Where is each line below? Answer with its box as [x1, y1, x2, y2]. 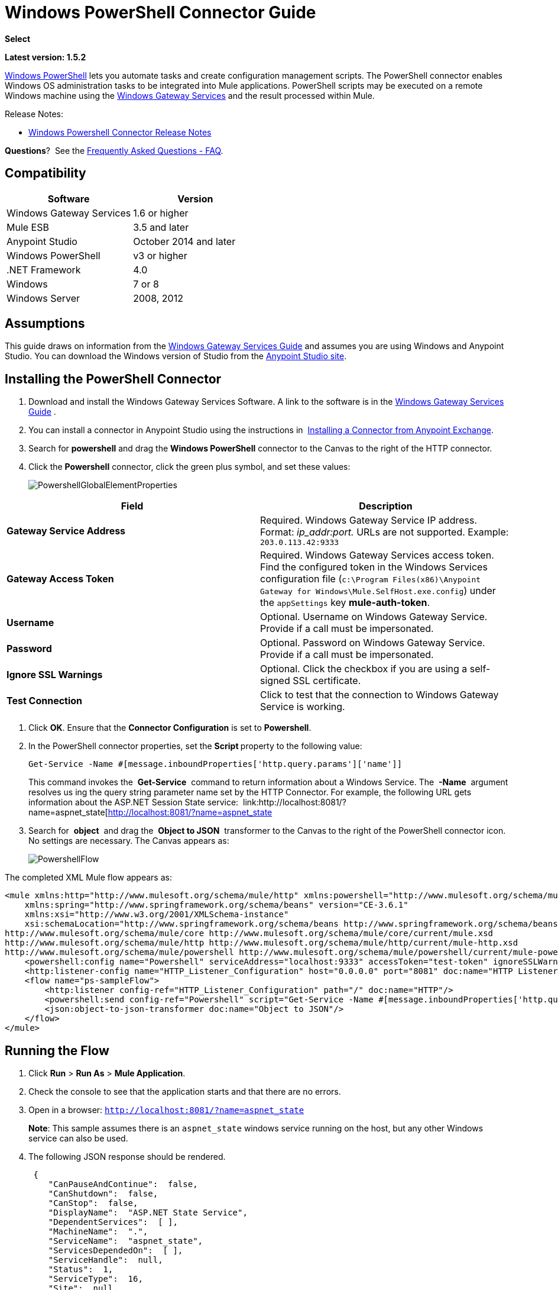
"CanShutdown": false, [48, 1189, 158, 1199]
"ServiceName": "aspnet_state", [48, 1236, 203, 1246]
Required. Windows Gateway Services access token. [260, 549, 494, 562]
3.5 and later [133, 221, 189, 233]
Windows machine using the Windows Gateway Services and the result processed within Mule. [5, 90, 375, 101]
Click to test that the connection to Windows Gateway [260, 689, 499, 701]
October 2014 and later [133, 235, 236, 247]
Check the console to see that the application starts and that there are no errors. [28, 1086, 341, 1097]
